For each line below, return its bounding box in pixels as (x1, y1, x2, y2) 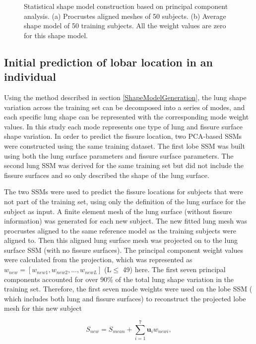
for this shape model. (24, 30, 88, 40)
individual (4, 69, 56, 84)
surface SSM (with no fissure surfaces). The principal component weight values (4, 244, 244, 255)
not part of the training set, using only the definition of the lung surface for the (4, 196, 246, 206)
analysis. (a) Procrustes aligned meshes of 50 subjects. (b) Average (24, 10, 226, 21)
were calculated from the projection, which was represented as (4, 254, 192, 265)
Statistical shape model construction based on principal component (24, 1, 228, 11)
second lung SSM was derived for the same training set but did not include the (4, 160, 244, 171)
